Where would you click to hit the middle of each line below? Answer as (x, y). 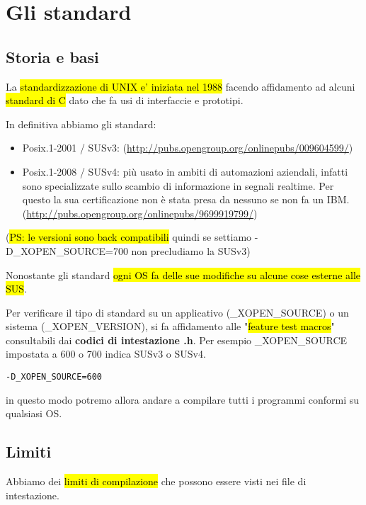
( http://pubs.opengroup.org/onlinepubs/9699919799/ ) (140, 213)
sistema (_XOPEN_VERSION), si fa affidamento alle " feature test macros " (170, 326)
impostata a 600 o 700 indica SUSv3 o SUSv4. (106, 354)
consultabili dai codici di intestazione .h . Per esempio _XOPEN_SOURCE (177, 340)
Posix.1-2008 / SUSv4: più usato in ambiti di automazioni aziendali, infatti (185, 171)
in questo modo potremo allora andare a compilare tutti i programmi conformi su (182, 399)
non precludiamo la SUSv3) (191, 250)
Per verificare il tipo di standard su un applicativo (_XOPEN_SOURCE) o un (177, 312)
